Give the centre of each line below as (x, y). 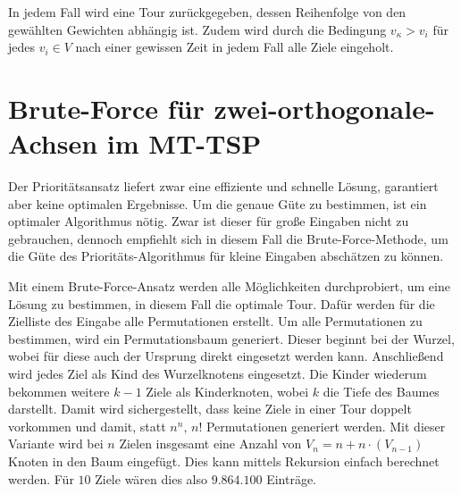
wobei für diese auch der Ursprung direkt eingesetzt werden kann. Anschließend (226, 356)
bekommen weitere (59, 391)
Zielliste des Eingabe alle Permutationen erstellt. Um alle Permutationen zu (215, 321)
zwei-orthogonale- (324, 108)
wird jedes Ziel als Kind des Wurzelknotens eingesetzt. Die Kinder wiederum (218, 374)
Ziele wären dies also (151, 478)
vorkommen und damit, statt (87, 426)
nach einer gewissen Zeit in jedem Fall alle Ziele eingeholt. (235, 47)
